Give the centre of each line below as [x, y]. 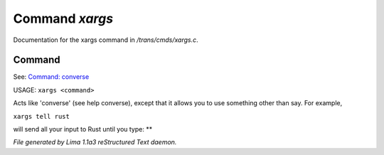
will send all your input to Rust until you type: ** [83, 129]
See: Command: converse [51, 77]
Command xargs [63, 18]
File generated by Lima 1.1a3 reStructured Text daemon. [95, 142]
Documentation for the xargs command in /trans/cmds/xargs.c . [106, 40]
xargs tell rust [42, 116]
